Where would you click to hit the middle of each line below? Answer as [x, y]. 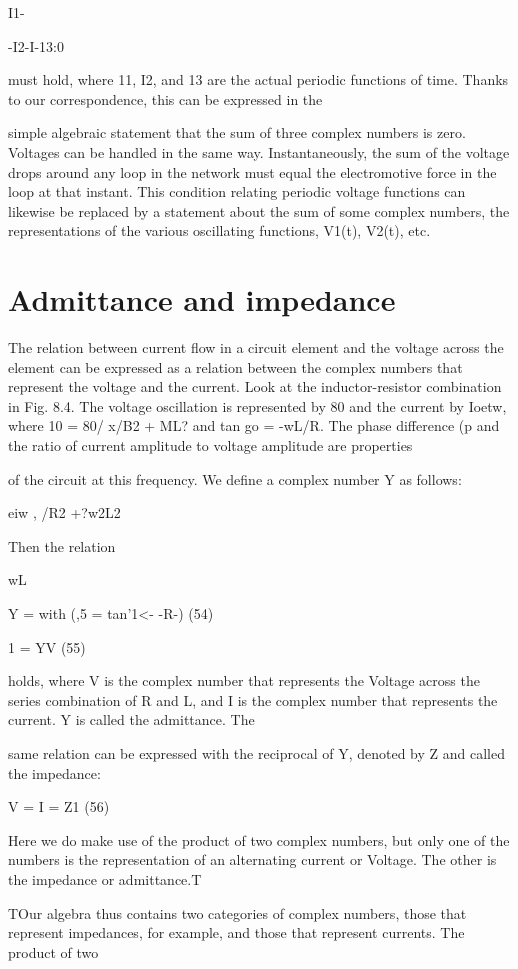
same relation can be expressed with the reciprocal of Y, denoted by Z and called [256, 752]
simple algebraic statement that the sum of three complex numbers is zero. [237, 132]
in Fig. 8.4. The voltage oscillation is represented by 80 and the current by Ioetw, [257, 405]
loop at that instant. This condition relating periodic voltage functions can [237, 191]
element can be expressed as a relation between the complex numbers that [235, 366]
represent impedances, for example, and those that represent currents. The [236, 932]
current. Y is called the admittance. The [131, 719]
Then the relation [62, 545]
